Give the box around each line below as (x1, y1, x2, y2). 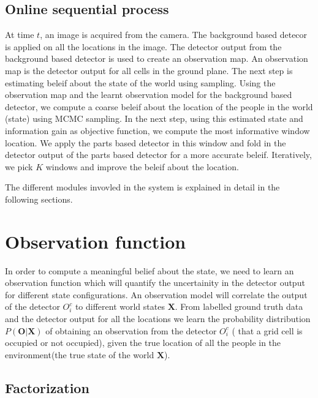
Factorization (5, 378, 89, 397)
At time (5, 28, 34, 41)
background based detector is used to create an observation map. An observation (5, 52, 308, 65)
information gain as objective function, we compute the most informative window (5, 124, 310, 137)
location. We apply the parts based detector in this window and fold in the (5, 136, 286, 149)
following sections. (5, 192, 73, 205)
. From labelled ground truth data (175, 300, 303, 313)
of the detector (5, 300, 60, 313)
